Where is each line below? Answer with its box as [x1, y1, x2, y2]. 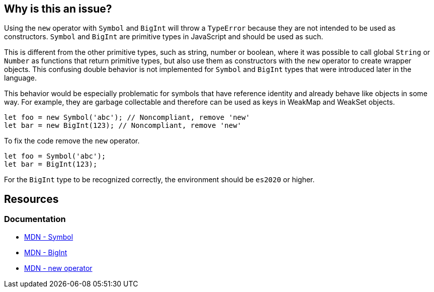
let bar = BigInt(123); [4, 160, 98, 169]
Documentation [4, 214, 66, 225]
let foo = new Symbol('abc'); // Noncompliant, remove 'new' [4, 113, 250, 122]
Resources [4, 192, 59, 205]
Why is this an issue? [4, 3, 112, 15]
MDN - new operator [24, 263, 93, 272]
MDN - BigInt [24, 248, 67, 257]
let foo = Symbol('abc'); [4, 152, 106, 161]
